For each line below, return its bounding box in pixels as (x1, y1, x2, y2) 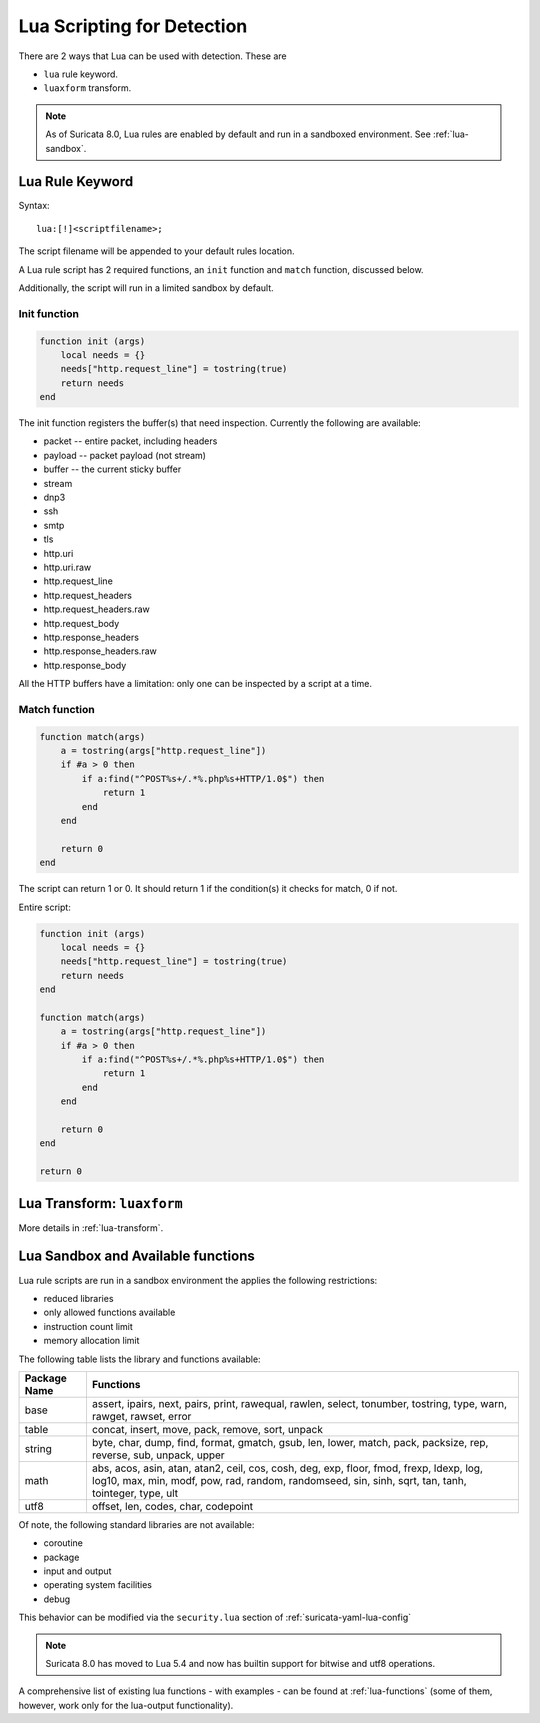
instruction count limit (43, 1320, 134, 1332)
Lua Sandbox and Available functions (18, 1248, 255, 1265)
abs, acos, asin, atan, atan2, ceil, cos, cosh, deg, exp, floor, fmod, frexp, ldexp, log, (91, 1461, 484, 1475)
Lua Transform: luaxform (18, 1195, 184, 1212)
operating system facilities (43, 1579, 152, 1591)
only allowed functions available (43, 1306, 176, 1319)
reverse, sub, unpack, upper (91, 1448, 225, 1462)
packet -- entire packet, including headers (43, 435, 218, 447)
